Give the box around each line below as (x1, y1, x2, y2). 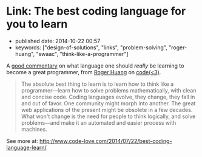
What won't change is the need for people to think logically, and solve (21, 113, 196, 120)
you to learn (6, 17, 68, 31)
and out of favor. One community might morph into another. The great (21, 99, 196, 107)
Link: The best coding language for (6, 4, 186, 18)
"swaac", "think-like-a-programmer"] (36, 50, 129, 57)
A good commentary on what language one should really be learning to (6, 62, 184, 69)
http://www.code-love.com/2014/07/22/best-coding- (39, 137, 172, 144)
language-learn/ (6, 144, 47, 151)
